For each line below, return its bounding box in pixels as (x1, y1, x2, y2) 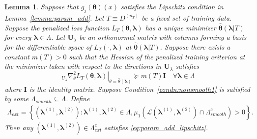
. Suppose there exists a (160, 42, 230, 52)
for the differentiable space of (4, 42, 92, 52)
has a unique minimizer (145, 22, 216, 32)
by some (4, 93, 29, 104)
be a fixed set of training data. (142, 12, 232, 23)
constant (4, 51, 29, 61)
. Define (65, 93, 90, 104)
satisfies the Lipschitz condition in (121, 1, 224, 11)
